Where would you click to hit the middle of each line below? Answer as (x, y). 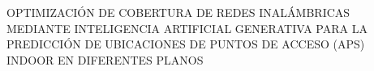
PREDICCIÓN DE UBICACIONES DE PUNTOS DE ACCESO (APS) (186, 44)
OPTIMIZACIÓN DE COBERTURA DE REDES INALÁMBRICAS (178, 12)
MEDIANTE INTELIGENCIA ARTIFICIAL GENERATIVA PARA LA (187, 28)
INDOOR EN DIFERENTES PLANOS (105, 59)
